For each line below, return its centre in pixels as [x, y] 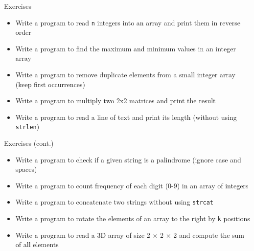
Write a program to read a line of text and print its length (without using [126, 117]
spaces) [26, 169]
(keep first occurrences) [50, 84]
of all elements [37, 244]
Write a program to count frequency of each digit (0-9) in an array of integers [132, 185]
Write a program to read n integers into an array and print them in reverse [128, 22]
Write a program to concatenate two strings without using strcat [115, 202]
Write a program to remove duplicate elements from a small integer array [125, 75]
